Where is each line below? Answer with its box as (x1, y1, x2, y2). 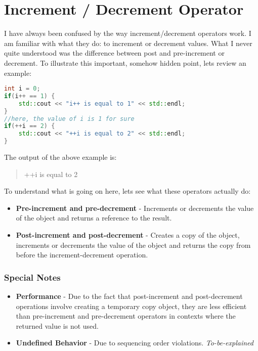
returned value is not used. (16, 320, 99, 331)
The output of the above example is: (4, 152, 117, 162)
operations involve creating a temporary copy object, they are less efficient (16, 300, 247, 311)
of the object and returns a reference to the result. (16, 212, 172, 223)
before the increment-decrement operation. (16, 249, 148, 260)
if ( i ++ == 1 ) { (4, 92, 55, 100)
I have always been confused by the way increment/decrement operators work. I (4, 28, 251, 38)
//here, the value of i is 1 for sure (4, 115, 135, 122)
